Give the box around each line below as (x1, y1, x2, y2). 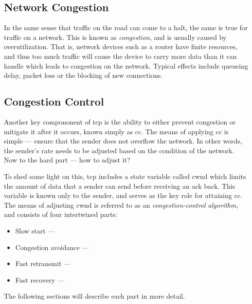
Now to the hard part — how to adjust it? (4, 155, 130, 165)
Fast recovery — (15, 274, 64, 285)
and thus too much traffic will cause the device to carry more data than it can (4, 51, 237, 61)
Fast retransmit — (15, 258, 71, 268)
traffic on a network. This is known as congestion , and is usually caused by (4, 32, 227, 42)
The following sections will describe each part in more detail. (4, 291, 185, 301)
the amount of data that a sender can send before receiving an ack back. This (4, 180, 235, 191)
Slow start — (15, 225, 55, 235)
